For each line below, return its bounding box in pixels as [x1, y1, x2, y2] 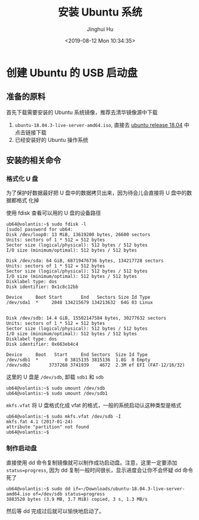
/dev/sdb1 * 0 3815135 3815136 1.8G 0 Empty [6, 357, 151, 363]
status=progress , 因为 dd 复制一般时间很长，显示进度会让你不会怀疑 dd [6, 466, 182, 473]
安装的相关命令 [6, 156, 61, 166]
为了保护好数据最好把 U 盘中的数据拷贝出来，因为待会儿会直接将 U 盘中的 [6, 189, 187, 197]
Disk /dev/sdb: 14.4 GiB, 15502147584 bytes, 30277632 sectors [6, 315, 167, 321]
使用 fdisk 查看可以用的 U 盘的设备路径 [6, 209, 101, 216]
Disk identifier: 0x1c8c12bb [6, 284, 79, 290]
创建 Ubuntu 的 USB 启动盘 [6, 66, 138, 79]
